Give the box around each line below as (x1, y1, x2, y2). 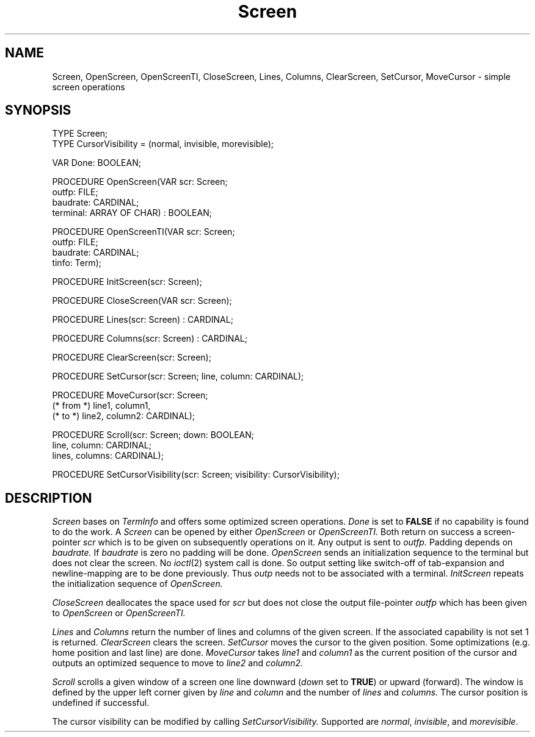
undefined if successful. (52, 697, 150, 708)
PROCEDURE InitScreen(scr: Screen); (52, 276, 202, 287)
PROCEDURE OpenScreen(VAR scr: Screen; (52, 176, 228, 187)
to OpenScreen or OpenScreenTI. (52, 608, 186, 619)
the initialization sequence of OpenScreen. (52, 578, 223, 589)
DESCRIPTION (5, 490, 92, 506)
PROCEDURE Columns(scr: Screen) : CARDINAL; (52, 333, 247, 344)
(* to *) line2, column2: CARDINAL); (52, 411, 195, 422)
